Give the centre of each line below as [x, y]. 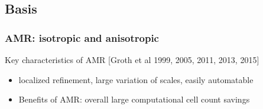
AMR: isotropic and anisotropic [82, 37]
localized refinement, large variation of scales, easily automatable [136, 79]
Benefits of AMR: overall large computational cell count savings [134, 99]
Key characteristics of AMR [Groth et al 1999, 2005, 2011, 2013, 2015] [132, 60]
